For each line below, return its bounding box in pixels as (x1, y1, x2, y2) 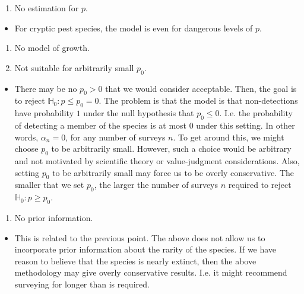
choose (14, 142, 39, 155)
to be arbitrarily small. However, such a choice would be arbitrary (51, 142, 292, 155)
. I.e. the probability (219, 107, 293, 119)
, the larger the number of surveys (94, 178, 218, 191)
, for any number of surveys (65, 130, 166, 143)
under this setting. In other (196, 119, 295, 131)
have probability (14, 107, 74, 119)
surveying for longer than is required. (14, 277, 150, 290)
